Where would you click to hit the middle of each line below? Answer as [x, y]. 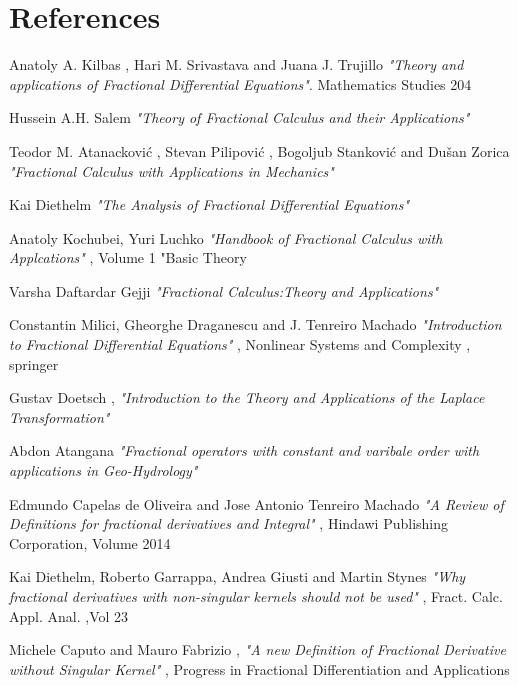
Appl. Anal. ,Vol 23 [69, 615]
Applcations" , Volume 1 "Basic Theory [128, 257]
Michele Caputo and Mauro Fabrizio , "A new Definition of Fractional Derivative [257, 649]
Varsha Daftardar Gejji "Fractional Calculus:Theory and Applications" [224, 290]
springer [34, 363]
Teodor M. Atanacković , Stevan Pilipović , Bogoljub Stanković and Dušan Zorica [259, 150]
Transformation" [59, 416]
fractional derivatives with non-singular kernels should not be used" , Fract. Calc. [256, 596]
